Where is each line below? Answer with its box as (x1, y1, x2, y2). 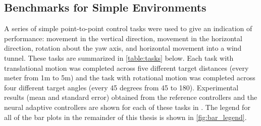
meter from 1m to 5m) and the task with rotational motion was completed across (4, 72, 255, 83)
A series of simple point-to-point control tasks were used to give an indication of (4, 23, 252, 34)
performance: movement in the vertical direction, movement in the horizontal (4, 33, 242, 43)
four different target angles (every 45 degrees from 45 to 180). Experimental (4, 82, 239, 92)
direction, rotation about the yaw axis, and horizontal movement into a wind (4, 43, 242, 53)
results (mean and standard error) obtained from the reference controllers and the (4, 92, 257, 102)
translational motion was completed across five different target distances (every (4, 62, 249, 73)
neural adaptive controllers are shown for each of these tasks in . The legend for (4, 101, 250, 112)
